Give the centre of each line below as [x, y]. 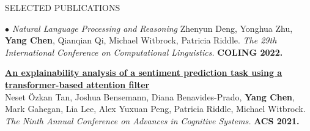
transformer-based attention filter [77, 84]
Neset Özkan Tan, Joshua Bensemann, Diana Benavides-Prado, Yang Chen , [150, 96]
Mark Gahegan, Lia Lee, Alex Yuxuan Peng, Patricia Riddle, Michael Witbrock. [155, 109]
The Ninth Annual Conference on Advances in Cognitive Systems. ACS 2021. [152, 120]
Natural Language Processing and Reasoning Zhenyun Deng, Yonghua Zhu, [153, 28]
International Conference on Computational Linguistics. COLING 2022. [144, 52]
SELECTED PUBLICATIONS [63, 7]
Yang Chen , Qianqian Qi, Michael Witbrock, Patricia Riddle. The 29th [141, 40]
